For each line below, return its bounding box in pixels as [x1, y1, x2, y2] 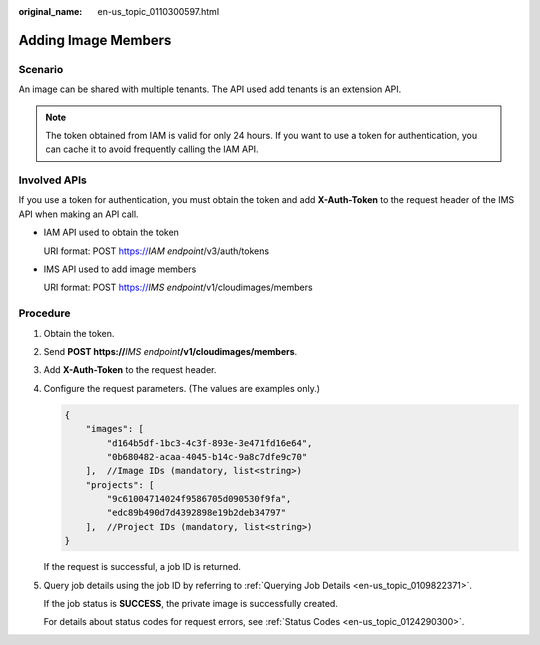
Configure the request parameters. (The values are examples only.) [43, 382, 320, 394]
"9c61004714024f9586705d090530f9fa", [106, 493, 292, 505]
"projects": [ [85, 479, 155, 490]
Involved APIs [18, 173, 87, 187]
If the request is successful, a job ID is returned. [43, 561, 242, 573]
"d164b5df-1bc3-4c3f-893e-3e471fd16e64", [106, 437, 313, 449]
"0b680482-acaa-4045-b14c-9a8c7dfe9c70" [106, 451, 308, 462]
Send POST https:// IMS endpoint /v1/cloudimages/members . [43, 345, 298, 357]
